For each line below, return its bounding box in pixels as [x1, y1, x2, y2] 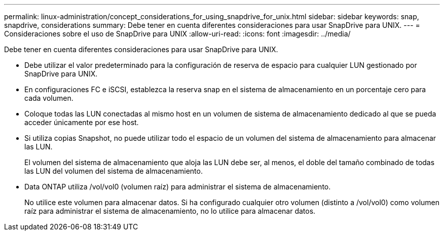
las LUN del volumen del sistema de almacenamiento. [24, 167, 203, 175]
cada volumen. [24, 94, 73, 102]
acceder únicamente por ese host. [24, 118, 139, 127]
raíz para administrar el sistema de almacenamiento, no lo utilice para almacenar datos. [24, 207, 316, 215]
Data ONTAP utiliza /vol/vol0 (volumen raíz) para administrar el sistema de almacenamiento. [24, 182, 331, 191]
